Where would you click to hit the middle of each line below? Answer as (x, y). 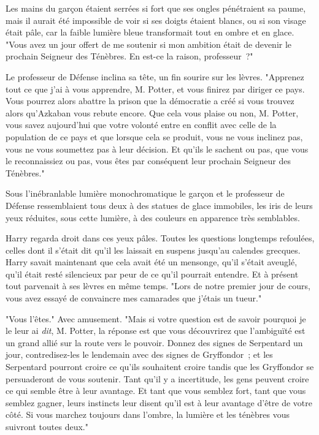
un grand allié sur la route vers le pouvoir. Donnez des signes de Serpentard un (154, 342)
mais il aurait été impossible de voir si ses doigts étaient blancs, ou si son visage (156, 20)
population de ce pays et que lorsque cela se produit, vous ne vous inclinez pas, (154, 136)
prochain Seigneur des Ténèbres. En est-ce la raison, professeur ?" (129, 56)
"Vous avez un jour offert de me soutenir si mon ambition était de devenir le (149, 44)
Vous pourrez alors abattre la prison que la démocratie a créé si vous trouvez (150, 101)
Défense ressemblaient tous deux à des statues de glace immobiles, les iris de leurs (159, 205)
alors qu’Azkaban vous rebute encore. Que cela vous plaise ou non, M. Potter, (152, 112)
